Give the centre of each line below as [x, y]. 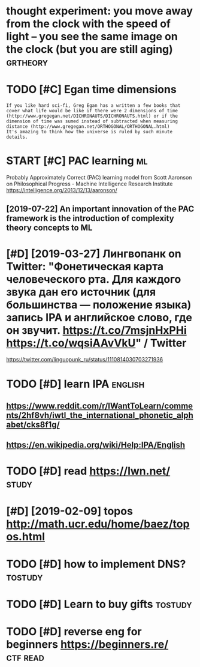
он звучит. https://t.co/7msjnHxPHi [96, 330]
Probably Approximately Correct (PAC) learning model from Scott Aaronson [99, 178]
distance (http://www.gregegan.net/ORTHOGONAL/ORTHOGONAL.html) [88, 127]
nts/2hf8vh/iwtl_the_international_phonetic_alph [100, 415]
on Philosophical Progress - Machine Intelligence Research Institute [90, 184]
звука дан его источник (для [81, 292]
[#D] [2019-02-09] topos [70, 511]
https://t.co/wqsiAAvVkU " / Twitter [96, 343]
